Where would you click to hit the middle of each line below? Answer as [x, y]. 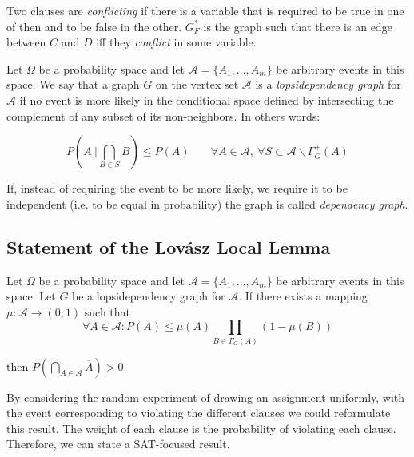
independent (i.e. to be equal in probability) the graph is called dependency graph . [207, 203]
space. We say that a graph [73, 84]
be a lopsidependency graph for [149, 296]
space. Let [31, 296]
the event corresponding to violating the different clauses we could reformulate [199, 413]
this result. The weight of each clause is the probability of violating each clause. [201, 428]
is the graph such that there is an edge [298, 26]
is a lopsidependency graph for [328, 84]
